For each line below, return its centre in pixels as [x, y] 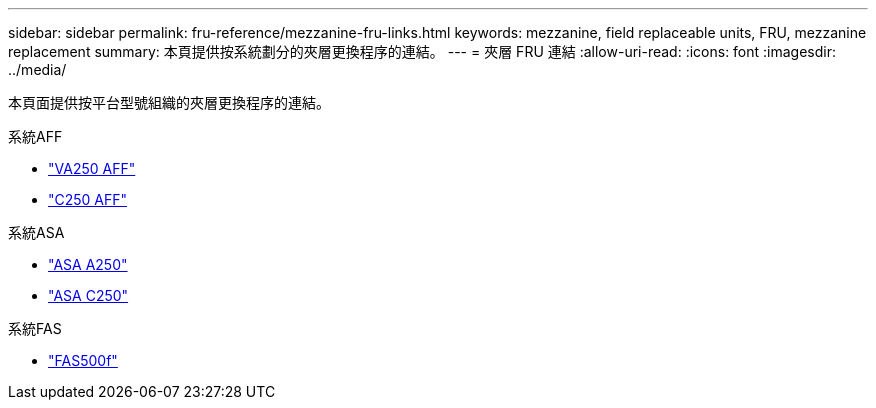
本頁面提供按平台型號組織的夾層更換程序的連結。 [169, 102]
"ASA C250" [88, 295]
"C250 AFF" [88, 199]
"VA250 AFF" [92, 168]
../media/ [37, 69]
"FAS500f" [83, 360]
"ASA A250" [88, 264]
